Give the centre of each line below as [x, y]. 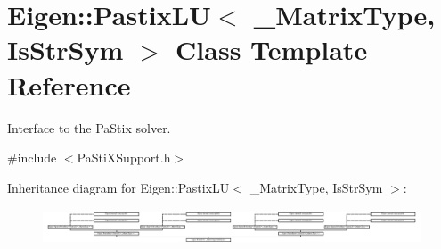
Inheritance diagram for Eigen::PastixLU [118, 187]
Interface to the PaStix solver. [89, 127]
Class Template [272, 50]
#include [32, 158]
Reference [69, 84]
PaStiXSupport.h [124, 158]
